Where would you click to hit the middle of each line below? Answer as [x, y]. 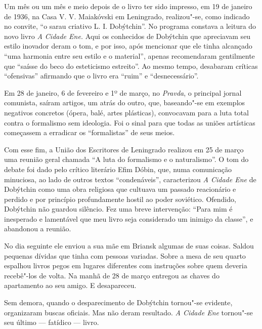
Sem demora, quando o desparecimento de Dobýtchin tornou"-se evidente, [118, 302]
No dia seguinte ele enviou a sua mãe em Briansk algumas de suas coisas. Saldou [129, 246]
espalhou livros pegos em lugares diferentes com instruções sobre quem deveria [126, 265]
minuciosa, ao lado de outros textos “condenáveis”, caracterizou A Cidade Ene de [130, 179]
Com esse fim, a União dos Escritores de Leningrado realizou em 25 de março [124, 149]
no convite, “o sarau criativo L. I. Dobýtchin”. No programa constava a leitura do [130, 26]
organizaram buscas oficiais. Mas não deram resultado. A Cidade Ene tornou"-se [128, 312]
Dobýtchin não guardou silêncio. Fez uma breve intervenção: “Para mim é [118, 209]
